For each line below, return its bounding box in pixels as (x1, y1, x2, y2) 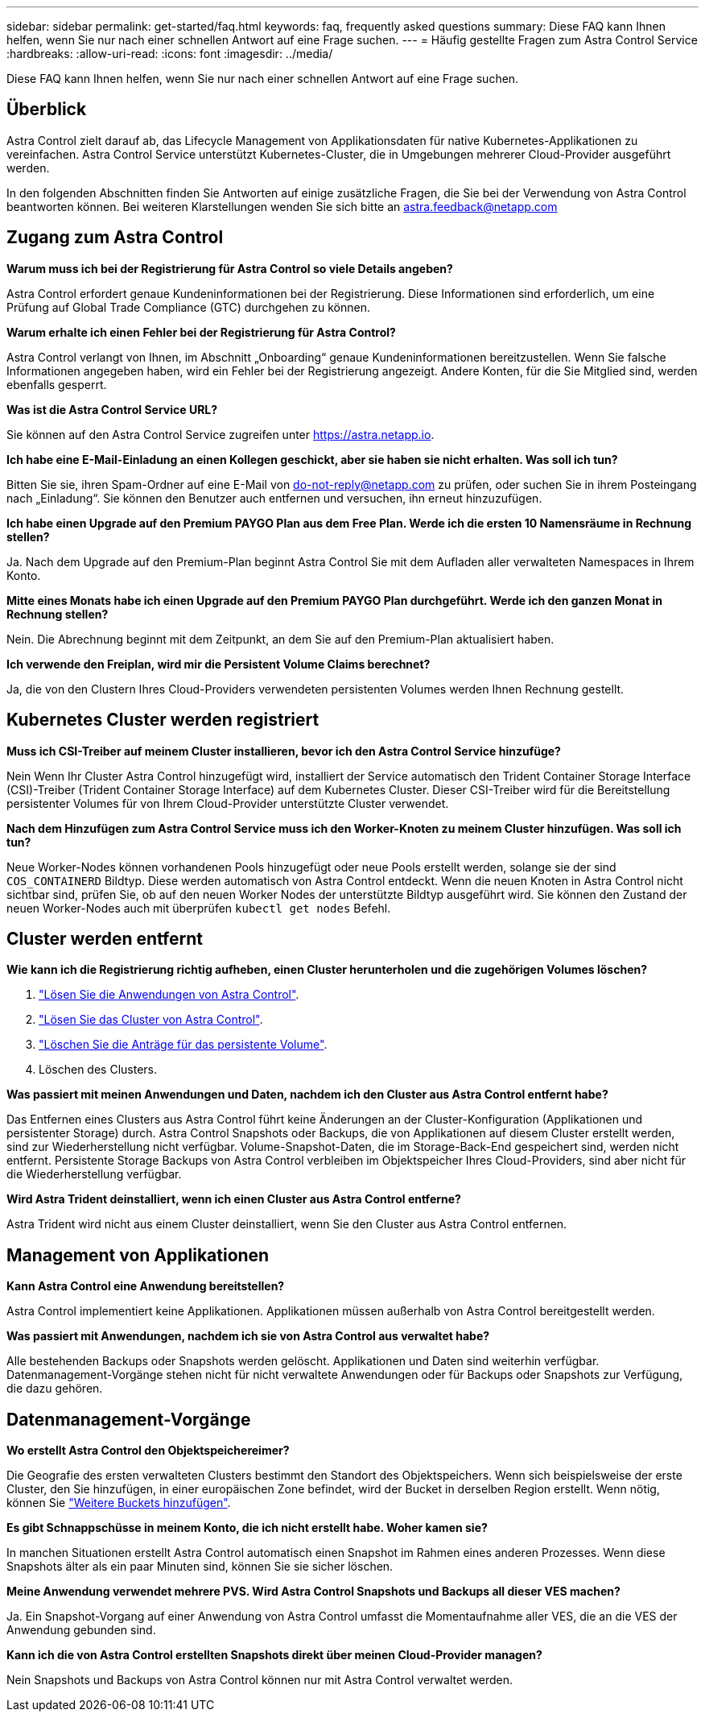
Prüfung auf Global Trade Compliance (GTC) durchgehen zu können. (6, 300, 370, 314)
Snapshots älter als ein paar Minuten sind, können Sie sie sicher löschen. (6, 1559, 394, 1574)
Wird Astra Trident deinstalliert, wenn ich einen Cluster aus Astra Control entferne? (6, 1192, 461, 1207)
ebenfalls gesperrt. (6, 377, 107, 391)
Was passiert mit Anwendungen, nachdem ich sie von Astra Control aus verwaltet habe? (6, 1329, 490, 1343)
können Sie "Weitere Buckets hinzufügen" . (6, 1496, 231, 1510)
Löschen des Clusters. (39, 1062, 157, 1077)
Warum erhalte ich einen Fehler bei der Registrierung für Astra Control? (6, 325, 396, 339)
